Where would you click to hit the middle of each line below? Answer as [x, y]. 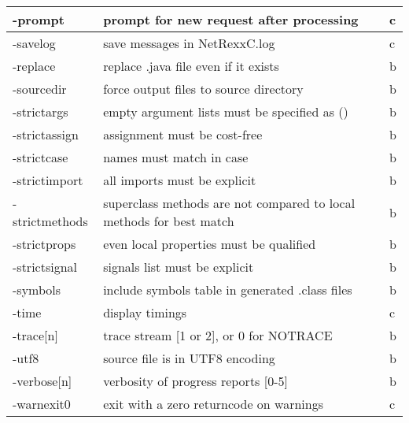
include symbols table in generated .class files [228, 289]
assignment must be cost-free [183, 134]
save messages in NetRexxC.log [189, 43]
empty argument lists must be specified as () [226, 111]
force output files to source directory [203, 89]
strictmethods [50, 221]
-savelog [34, 43]
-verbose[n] [42, 381]
